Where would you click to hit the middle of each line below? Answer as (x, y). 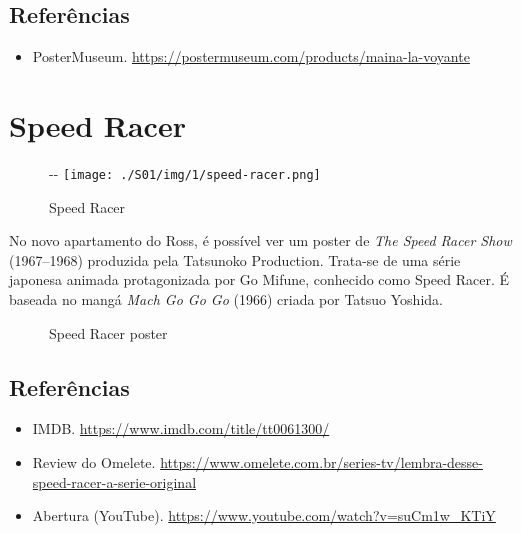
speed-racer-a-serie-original (114, 481)
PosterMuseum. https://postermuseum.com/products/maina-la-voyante (251, 56)
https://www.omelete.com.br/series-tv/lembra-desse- (321, 461)
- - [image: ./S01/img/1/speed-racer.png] (185, 172)
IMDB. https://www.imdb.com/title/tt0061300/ (181, 428)
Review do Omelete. (94, 461)
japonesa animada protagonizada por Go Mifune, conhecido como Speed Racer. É (259, 279)
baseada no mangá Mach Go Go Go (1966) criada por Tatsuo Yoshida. (226, 298)
